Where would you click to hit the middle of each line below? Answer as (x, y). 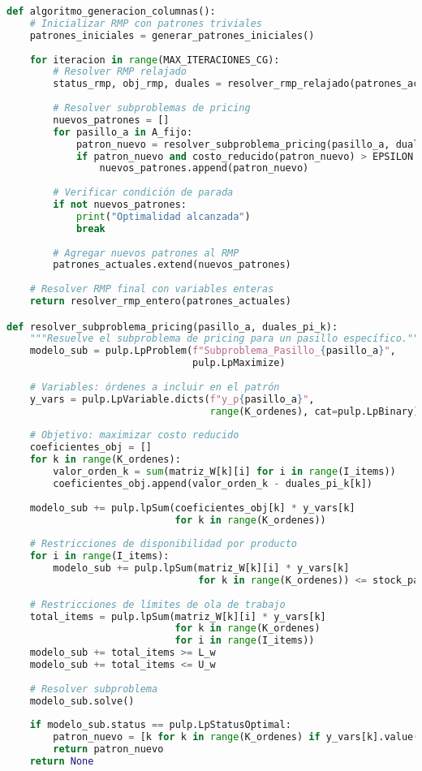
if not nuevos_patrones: (120, 205)
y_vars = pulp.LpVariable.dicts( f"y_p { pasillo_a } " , (172, 399)
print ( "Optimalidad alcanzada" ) (163, 216)
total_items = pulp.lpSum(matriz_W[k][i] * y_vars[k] (178, 616)
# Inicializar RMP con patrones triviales (146, 23)
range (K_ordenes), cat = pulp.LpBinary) (314, 411)
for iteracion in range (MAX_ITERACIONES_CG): (155, 60)
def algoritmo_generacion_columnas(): (111, 11)
